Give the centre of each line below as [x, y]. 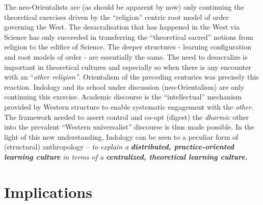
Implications [48, 191]
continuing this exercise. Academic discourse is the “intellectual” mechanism [123, 97]
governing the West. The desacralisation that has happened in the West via [122, 27]
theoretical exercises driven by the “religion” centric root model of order [117, 17]
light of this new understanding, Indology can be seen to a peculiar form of [121, 136]
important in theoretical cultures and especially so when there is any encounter [128, 67]
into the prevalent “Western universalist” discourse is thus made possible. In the [129, 127]
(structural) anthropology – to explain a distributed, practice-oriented [119, 147]
